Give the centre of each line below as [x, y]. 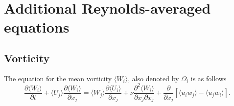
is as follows [209, 78]
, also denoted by [153, 78]
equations [37, 27]
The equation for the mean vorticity [58, 78]
